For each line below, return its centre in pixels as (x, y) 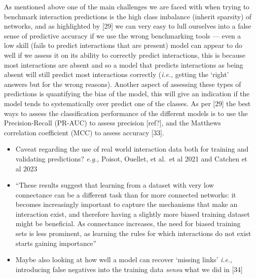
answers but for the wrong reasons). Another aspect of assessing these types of (123, 84)
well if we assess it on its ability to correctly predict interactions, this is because (125, 55)
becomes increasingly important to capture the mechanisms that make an (127, 204)
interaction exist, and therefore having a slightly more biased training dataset (133, 214)
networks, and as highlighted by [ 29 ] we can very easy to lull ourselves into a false (128, 26)
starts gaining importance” (56, 243)
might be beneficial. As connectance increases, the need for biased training (128, 223)
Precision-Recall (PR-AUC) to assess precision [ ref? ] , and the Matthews (112, 123)
